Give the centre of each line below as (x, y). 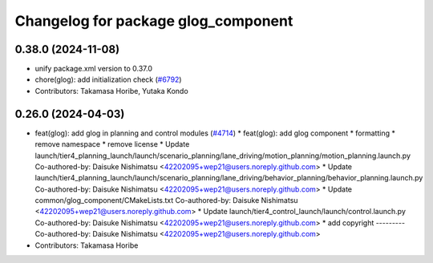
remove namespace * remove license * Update (112, 144)
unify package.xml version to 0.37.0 (93, 69)
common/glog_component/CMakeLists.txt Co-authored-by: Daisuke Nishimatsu (166, 200)
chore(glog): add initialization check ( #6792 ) (108, 79)
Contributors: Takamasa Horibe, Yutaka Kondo (111, 91)
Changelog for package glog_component (154, 21)
